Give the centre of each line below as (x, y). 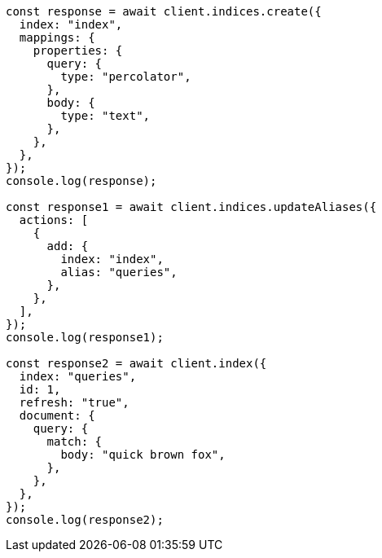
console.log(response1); (85, 337)
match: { (75, 442)
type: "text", (105, 116)
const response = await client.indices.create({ (164, 11)
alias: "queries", (119, 272)
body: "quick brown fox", (143, 455)
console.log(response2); (85, 520)
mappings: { (57, 37)
